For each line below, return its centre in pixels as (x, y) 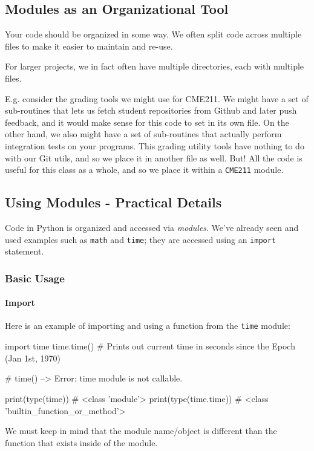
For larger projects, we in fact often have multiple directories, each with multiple (155, 66)
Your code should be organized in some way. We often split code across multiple (153, 34)
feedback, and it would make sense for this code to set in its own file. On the (147, 122)
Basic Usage (35, 278)
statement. (25, 251)
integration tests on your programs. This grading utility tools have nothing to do (155, 145)
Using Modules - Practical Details (113, 202)
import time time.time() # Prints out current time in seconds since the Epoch (150, 346)
